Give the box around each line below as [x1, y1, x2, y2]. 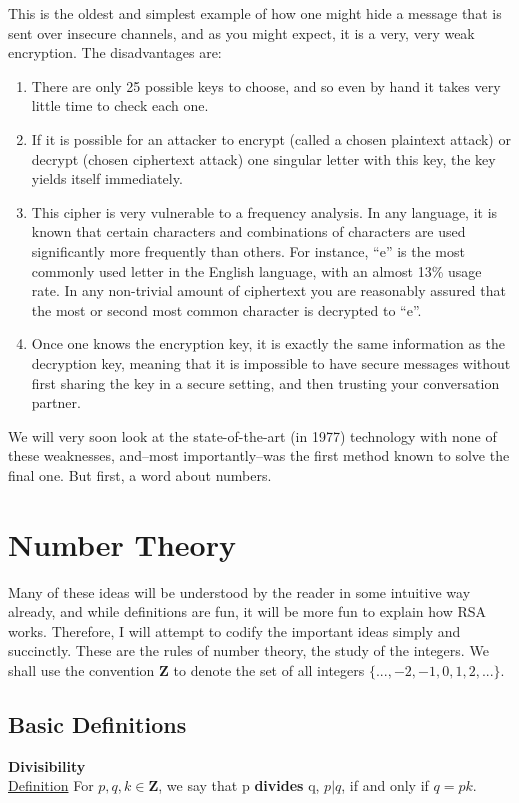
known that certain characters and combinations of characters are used [31, 221, 466, 242]
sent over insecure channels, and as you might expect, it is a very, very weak [8, 22, 475, 43]
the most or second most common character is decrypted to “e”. [31, 299, 422, 320]
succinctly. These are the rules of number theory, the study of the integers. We [8, 640, 489, 661]
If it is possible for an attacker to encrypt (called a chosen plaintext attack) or [31, 128, 511, 149]
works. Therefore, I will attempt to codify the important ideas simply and [8, 620, 461, 641]
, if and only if [341, 775, 429, 796]
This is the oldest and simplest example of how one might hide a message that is [8, 3, 502, 23]
